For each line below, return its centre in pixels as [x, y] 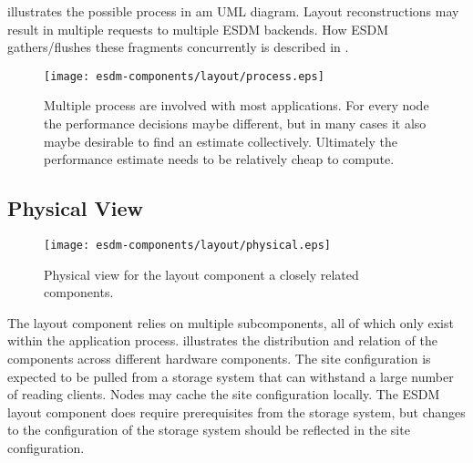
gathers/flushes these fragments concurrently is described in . [178, 47]
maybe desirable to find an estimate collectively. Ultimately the [221, 141]
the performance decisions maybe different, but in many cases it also [235, 123]
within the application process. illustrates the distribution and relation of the [222, 340]
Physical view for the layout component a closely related [201, 274]
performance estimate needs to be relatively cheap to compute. [219, 159]
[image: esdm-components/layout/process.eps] [184, 76]
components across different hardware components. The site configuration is [219, 359]
